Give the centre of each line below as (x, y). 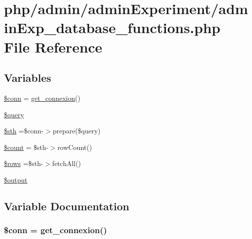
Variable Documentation (67, 206)
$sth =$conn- (24, 131)
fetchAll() (67, 163)
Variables (28, 78)
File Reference (53, 46)
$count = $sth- (26, 147)
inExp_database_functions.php (112, 28)
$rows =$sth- (24, 163)
